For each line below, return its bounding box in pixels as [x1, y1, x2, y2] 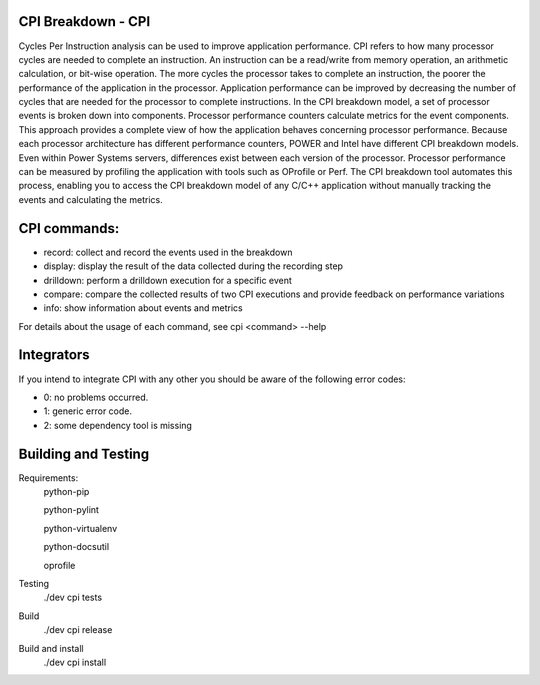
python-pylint [43, 504, 100, 516]
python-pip [43, 486, 90, 498]
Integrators [18, 346, 90, 364]
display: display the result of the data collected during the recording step [43, 260, 344, 272]
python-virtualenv [43, 522, 118, 534]
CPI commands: [18, 220, 120, 237]
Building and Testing [18, 445, 150, 462]
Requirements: [18, 471, 79, 484]
